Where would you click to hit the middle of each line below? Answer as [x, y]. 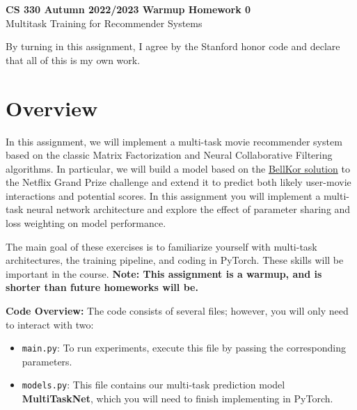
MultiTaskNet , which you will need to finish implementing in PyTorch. [177, 399]
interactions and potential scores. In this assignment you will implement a [163, 195]
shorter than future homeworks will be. [102, 287]
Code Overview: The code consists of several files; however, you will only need [177, 311]
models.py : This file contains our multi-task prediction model [153, 385]
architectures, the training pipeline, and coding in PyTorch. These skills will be [175, 260]
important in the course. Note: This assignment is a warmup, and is [164, 273]
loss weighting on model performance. [86, 223]
